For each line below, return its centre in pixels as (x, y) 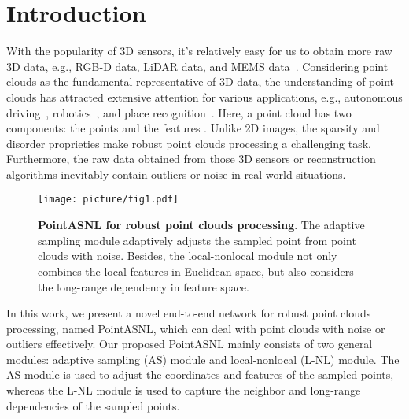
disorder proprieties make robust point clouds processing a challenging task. (189, 143)
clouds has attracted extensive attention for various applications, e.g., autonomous (204, 96)
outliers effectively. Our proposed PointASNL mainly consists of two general (190, 344)
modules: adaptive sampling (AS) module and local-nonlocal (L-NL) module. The (203, 359)
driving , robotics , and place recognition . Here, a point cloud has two (179, 112)
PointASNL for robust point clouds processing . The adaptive (201, 225)
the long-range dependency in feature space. (144, 286)
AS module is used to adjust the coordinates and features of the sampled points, (200, 375)
